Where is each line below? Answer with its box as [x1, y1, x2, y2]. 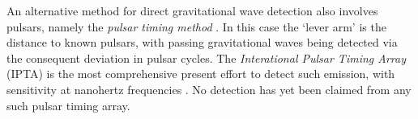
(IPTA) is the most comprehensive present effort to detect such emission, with [6, 65, 395, 82]
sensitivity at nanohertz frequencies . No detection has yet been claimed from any [6, 80, 412, 97]
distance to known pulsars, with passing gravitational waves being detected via [6, 34, 398, 51]
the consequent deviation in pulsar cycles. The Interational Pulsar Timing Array [6, 49, 407, 66]
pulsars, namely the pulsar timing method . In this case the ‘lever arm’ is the [6, 18, 386, 35]
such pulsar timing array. [6, 96, 130, 113]
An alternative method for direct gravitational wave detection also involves [6, 2, 378, 18]
